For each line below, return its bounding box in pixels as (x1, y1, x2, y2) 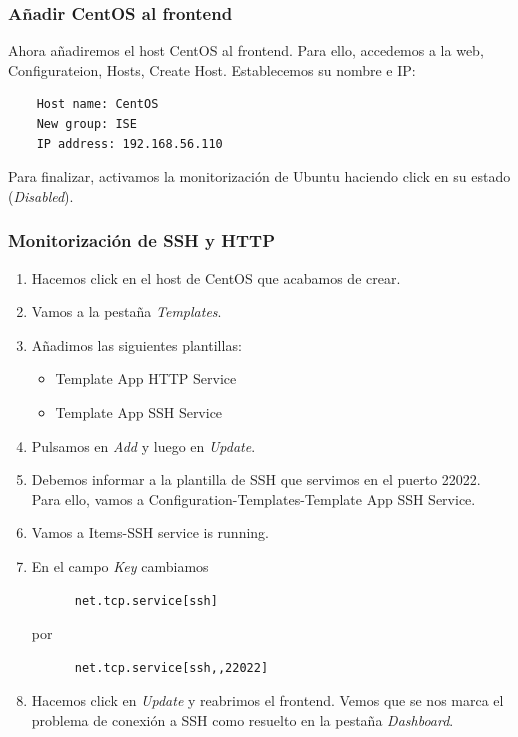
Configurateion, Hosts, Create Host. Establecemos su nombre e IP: (8, 59, 416, 80)
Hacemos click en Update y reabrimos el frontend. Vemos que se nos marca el (31, 690, 504, 711)
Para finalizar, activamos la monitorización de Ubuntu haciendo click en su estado (8, 166, 511, 187)
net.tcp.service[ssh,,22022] (74, 660, 269, 675)
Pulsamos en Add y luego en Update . (31, 435, 256, 456)
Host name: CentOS (36, 97, 159, 112)
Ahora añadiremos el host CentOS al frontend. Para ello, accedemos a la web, (8, 40, 484, 61)
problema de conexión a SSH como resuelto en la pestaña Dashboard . (31, 709, 454, 730)
